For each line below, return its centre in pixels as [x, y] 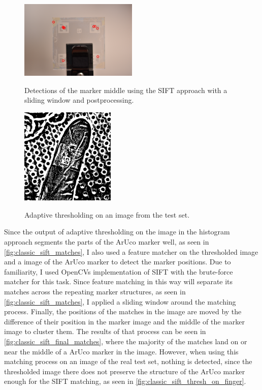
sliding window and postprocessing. [79, 100]
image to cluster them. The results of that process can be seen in [105, 331]
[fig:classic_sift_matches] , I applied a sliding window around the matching [120, 301]
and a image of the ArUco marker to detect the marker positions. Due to [118, 262]
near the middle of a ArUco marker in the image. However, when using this [121, 351]
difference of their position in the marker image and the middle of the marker [124, 321]
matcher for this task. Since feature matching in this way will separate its [119, 281]
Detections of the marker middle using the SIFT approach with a [126, 90]
